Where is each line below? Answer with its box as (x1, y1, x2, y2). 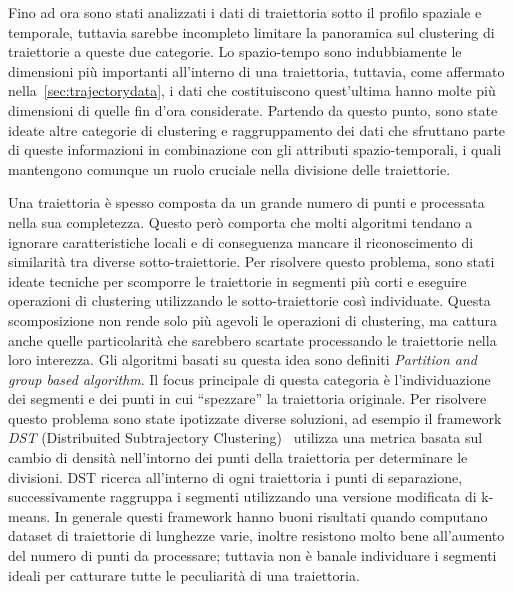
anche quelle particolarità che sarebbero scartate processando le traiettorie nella (8, 329, 497, 350)
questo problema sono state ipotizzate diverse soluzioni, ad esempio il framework (8, 407, 502, 428)
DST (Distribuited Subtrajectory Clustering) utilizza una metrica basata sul (8, 427, 483, 448)
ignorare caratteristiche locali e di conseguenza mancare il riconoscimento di (8, 231, 474, 252)
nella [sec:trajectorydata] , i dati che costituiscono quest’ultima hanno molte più (8, 80, 496, 101)
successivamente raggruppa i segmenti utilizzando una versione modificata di (8, 486, 477, 507)
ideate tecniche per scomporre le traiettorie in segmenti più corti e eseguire (8, 270, 467, 291)
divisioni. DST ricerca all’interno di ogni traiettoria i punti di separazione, (8, 466, 463, 487)
